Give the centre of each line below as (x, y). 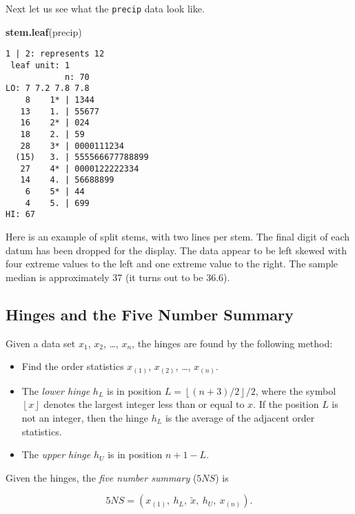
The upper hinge (56, 454)
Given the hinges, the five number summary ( (101, 477)
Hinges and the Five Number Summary (150, 314)
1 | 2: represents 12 (55, 54)
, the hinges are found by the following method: (232, 343)
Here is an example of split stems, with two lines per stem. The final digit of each (178, 237)
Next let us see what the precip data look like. (105, 8)
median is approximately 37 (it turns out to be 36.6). (118, 277)
